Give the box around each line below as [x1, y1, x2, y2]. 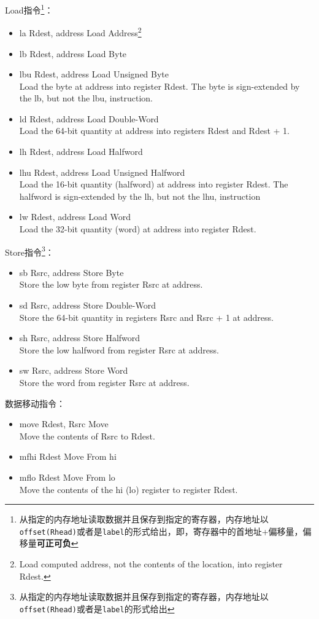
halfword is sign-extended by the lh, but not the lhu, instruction [19, 189, 261, 202]
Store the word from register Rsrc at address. [19, 376, 190, 389]
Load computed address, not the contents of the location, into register [19, 558, 283, 570]
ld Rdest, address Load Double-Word [19, 112, 159, 125]
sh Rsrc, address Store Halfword [19, 331, 140, 344]
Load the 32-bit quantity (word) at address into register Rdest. [19, 223, 256, 235]
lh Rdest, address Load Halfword [19, 145, 143, 158]
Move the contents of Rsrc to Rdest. [19, 429, 155, 442]
